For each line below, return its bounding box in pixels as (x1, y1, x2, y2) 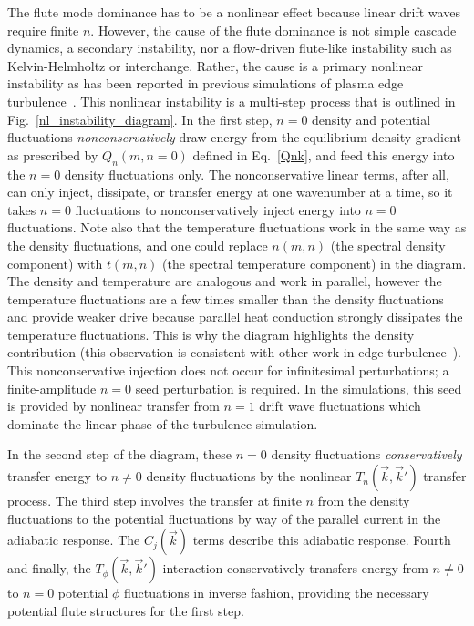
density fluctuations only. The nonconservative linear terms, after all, (64, 164, 449, 183)
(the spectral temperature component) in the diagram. (162, 253, 467, 272)
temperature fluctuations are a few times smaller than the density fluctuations (7, 289, 444, 308)
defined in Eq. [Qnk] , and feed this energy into (192, 145, 455, 164)
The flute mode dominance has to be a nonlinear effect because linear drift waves (7, 3, 460, 21)
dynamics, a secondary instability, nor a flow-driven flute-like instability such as (7, 38, 452, 57)
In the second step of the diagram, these (7, 445, 232, 464)
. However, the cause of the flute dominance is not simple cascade (90, 20, 457, 39)
